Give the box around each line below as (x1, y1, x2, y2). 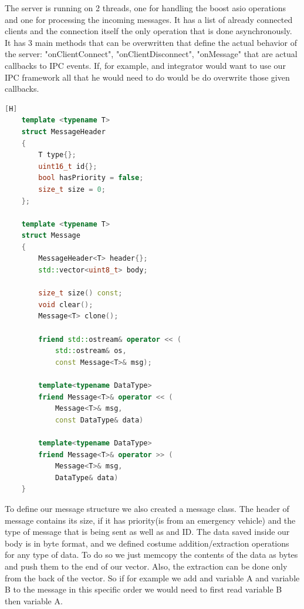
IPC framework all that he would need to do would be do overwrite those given (5, 71, 290, 83)
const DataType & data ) (55, 415, 144, 424)
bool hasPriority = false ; (38, 174, 144, 182)
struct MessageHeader (21, 127, 106, 136)
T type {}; (38, 151, 76, 159)
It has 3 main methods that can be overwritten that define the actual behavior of (5, 36, 298, 48)
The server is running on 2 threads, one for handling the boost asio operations (5, 2, 286, 14)
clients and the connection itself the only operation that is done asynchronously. (5, 25, 292, 37)
